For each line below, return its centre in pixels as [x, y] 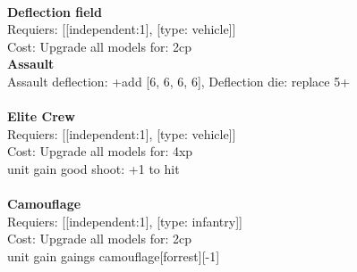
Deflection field [55, 11]
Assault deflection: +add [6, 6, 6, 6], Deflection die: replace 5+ [179, 81]
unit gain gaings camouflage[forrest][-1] [114, 256]
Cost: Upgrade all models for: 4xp [100, 151]
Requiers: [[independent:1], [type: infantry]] [125, 221]
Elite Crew [41, 116]
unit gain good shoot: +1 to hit [93, 168]
